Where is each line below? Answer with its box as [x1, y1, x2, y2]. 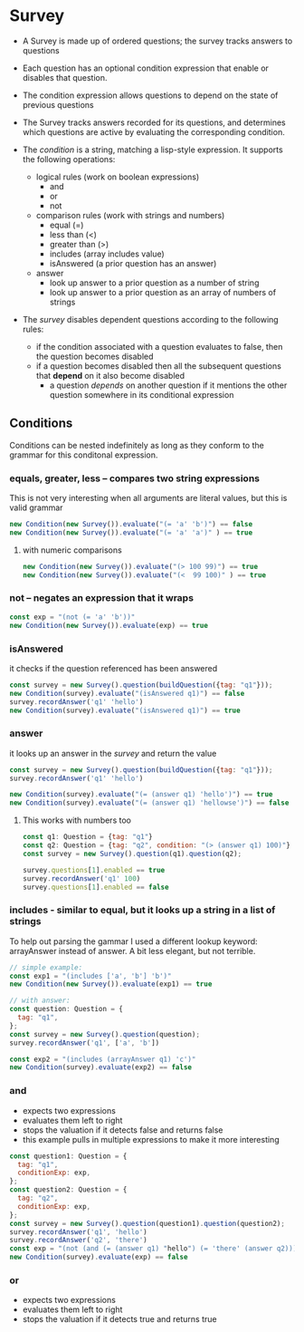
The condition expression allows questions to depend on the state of [22, 90, 279, 101]
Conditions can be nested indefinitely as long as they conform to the [9, 439, 264, 450]
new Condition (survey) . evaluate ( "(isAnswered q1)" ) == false [9, 689, 245, 698]
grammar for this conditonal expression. [9, 449, 158, 460]
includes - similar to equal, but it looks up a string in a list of [9, 903, 276, 916]
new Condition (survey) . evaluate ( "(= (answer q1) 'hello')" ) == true [9, 790, 273, 799]
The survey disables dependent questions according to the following [22, 314, 279, 324]
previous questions [22, 99, 94, 110]
